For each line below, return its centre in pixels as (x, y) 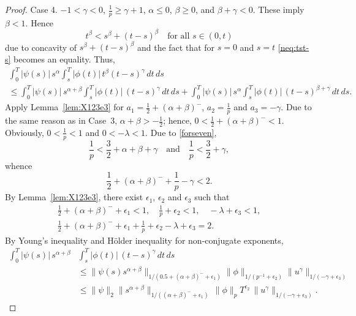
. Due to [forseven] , (181, 132)
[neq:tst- (294, 47)
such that (212, 197)
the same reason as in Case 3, (61, 120)
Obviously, (25, 132)
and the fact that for (176, 47)
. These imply (278, 9)
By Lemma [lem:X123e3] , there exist (74, 197)
